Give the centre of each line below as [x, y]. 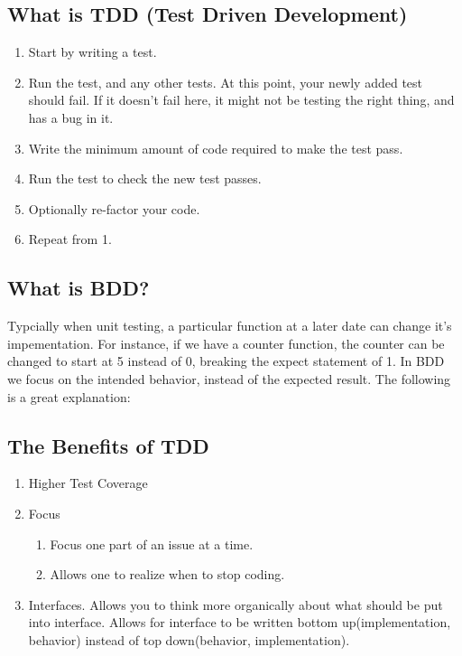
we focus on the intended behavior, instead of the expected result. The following [229, 378]
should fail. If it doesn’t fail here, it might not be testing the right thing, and [241, 100]
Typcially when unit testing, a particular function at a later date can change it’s [230, 326]
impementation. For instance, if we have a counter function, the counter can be [226, 343]
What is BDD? [79, 288]
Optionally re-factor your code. [114, 208]
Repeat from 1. [70, 239]
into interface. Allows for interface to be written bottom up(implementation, [240, 622]
